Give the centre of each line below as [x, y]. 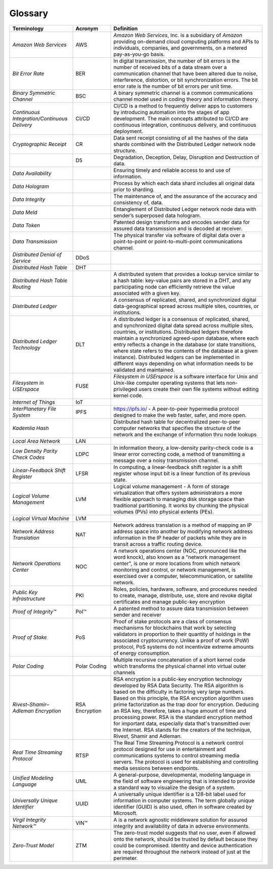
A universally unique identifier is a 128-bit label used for [180, 794]
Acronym [87, 28]
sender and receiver [138, 614]
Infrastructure [29, 598]
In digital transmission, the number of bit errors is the [176, 61]
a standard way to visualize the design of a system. [174, 787]
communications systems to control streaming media [176, 755]
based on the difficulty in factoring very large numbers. [179, 692]
